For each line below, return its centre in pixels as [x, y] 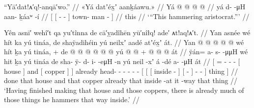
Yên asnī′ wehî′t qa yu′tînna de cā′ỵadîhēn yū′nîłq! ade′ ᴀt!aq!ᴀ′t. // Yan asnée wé [127, 32]
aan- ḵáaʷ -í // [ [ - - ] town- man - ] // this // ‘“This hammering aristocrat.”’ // [127, 16]
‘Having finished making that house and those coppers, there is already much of [124, 90]
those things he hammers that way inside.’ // [72, 99]
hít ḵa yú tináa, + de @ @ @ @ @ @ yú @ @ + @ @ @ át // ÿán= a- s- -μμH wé [126, 52]
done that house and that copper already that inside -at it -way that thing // [121, 80]
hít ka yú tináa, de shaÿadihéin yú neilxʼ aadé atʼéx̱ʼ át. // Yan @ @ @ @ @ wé [124, 42]
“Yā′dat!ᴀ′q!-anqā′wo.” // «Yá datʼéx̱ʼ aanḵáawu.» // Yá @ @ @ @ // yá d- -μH [125, 6]
